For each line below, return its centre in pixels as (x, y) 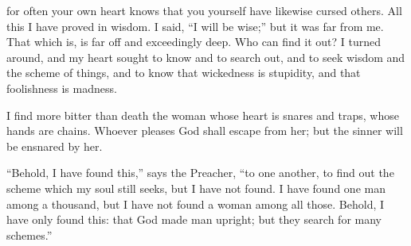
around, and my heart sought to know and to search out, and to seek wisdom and (206, 57)
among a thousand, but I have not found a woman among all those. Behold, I (196, 204)
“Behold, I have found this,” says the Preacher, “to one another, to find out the (200, 173)
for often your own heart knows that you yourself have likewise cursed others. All (204, 10)
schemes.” (29, 234)
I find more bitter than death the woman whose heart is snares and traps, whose (203, 115)
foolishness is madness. (62, 88)
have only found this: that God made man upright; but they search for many (194, 219)
